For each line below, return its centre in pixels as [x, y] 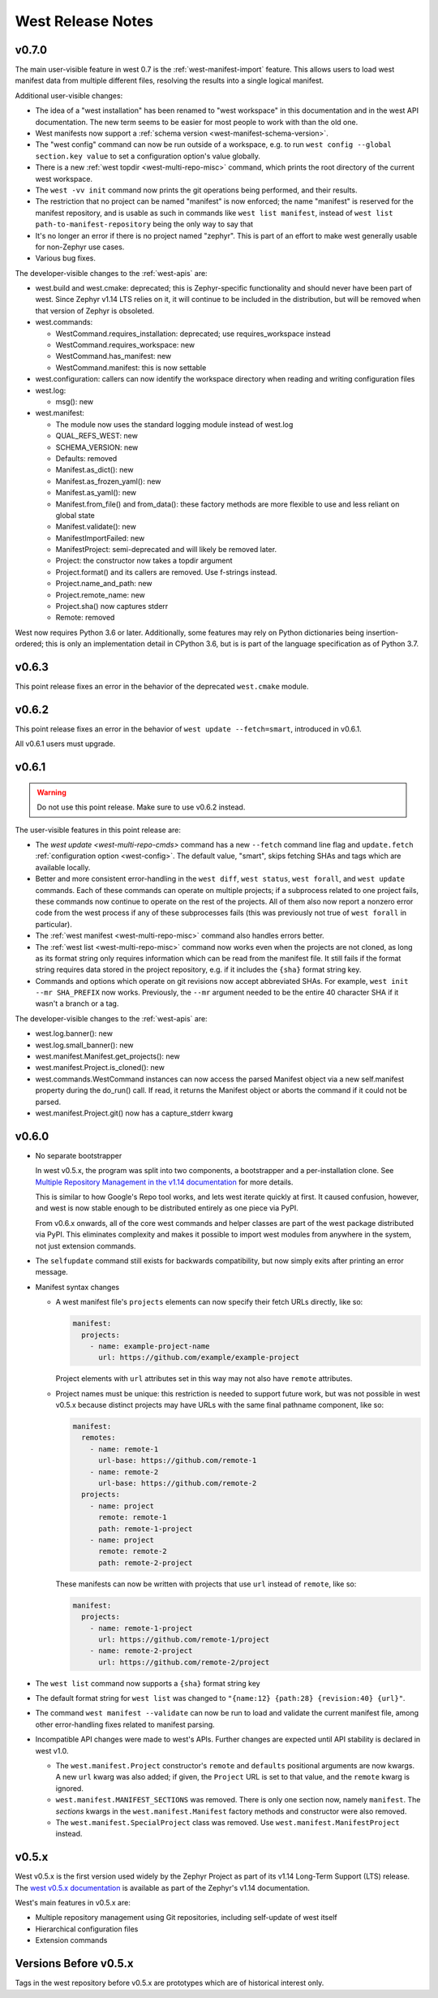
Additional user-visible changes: [69, 95]
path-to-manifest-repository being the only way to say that [144, 224]
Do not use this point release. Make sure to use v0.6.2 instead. [141, 807]
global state [75, 515]
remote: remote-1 [133, 1517]
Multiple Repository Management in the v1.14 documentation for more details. [164, 1182]
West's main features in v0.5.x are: [73, 1903]
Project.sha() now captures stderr [112, 606]
